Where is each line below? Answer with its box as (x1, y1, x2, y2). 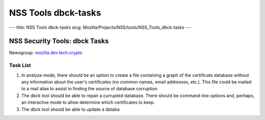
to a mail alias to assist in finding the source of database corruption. (21, 86, 159, 92)
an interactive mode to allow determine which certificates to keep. (21, 100, 155, 105)
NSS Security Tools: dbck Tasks (9, 37, 109, 45)
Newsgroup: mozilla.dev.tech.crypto (9, 50, 82, 56)
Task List (9, 62, 31, 69)
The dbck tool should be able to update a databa (21, 106, 120, 112)
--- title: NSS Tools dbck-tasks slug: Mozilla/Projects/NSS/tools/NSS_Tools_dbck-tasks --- (9, 24, 192, 30)
